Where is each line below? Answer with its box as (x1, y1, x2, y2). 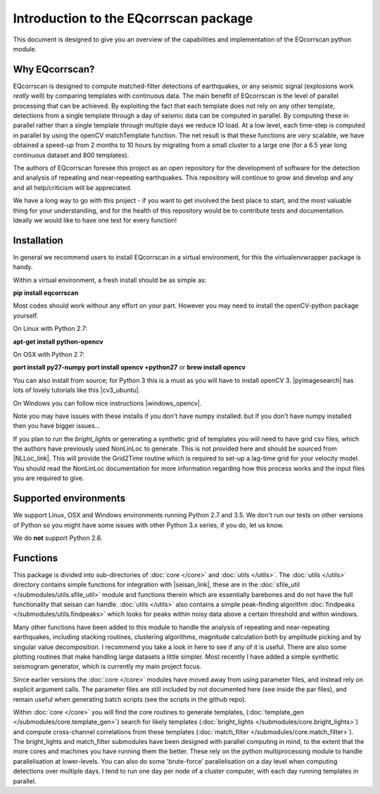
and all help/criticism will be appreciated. (13, 183, 132, 191)
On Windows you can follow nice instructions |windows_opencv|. (13, 398, 202, 408)
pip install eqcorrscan (13, 289, 79, 297)
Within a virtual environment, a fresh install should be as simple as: (13, 275, 207, 284)
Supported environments (13, 493, 126, 505)
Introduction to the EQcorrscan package (13, 11, 253, 26)
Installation (13, 234, 63, 246)
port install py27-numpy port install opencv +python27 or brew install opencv (13, 363, 246, 372)
